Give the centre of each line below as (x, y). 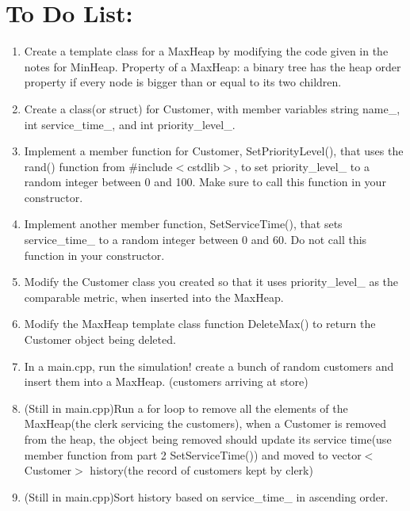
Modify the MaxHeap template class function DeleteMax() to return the (200, 324)
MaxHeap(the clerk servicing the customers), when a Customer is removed (205, 423)
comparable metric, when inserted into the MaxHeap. (154, 297)
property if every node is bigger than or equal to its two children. (183, 82)
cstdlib (203, 166)
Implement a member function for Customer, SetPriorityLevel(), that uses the (214, 151)
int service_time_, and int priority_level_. (130, 124)
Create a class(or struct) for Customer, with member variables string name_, (212, 108)
